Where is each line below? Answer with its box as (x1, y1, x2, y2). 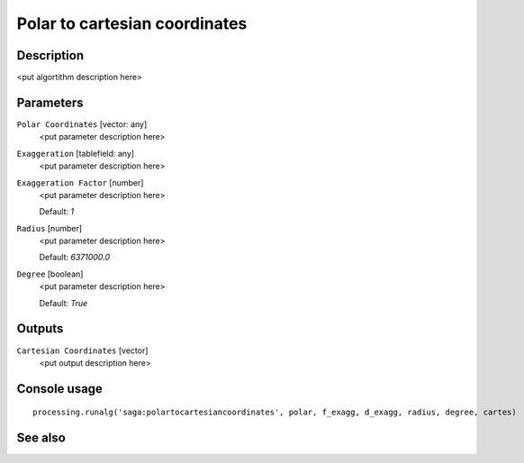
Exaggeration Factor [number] (16, 177, 144, 188)
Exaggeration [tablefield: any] (16, 148, 135, 159)
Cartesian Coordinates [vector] (16, 345, 149, 356)
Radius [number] (16, 222, 83, 233)
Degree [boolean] (16, 268, 84, 279)
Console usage (16, 381, 104, 396)
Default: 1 (39, 206, 75, 217)
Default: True (39, 297, 88, 308)
